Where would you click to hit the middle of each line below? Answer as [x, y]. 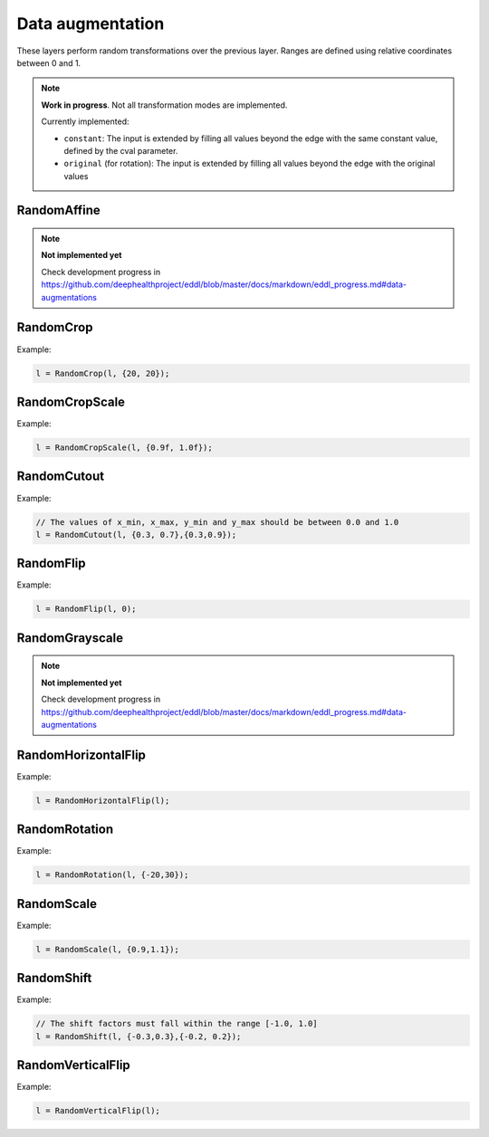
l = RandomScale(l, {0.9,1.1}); [108, 949]
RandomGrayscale [70, 638]
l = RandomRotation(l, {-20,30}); [112, 875]
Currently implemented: [85, 121]
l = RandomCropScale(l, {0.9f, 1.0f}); [124, 448]
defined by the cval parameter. [121, 150]
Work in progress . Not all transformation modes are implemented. [164, 105]
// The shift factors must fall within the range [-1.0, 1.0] [177, 1024]
